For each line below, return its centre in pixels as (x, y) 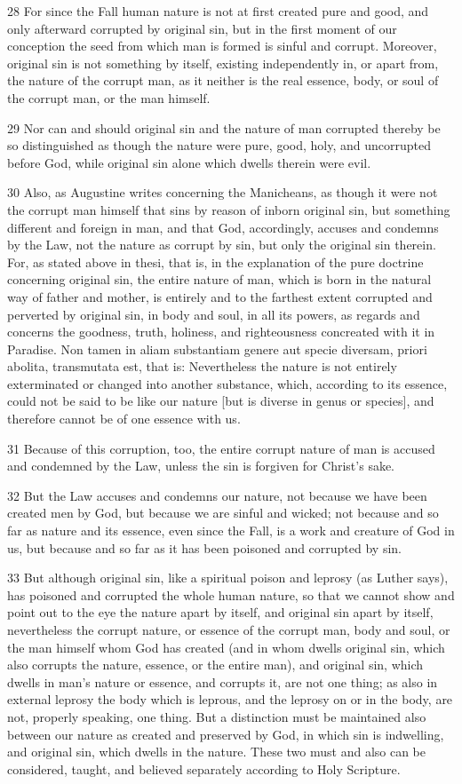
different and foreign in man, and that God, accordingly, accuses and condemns (223, 227)
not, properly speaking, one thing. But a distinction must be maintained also (217, 716)
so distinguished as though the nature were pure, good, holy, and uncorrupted (219, 145)
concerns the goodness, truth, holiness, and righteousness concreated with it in (221, 332)
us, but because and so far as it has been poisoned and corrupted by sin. (205, 547)
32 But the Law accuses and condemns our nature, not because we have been (217, 495)
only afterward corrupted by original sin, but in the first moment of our (202, 28)
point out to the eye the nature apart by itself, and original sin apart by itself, (220, 612)
